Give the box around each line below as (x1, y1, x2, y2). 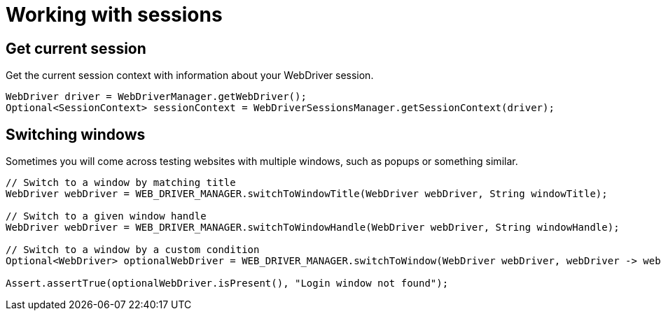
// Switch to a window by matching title (6, 177, 236, 189)
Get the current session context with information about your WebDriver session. (6, 69, 374, 82)
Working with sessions (6, 3, 223, 27)
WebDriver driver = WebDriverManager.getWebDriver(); (6, 91, 307, 103)
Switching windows (6, 125, 146, 143)
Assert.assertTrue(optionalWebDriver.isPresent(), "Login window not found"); (6, 278, 449, 289)
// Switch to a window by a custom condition (6, 244, 260, 256)
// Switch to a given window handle (6, 210, 207, 222)
